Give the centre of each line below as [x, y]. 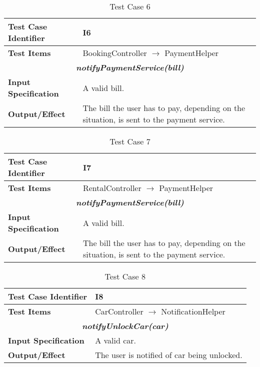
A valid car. [115, 340]
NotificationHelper [193, 311]
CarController [119, 311]
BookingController [115, 53]
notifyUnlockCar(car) [125, 326]
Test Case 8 [125, 276]
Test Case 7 [130, 141]
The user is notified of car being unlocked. [169, 355]
